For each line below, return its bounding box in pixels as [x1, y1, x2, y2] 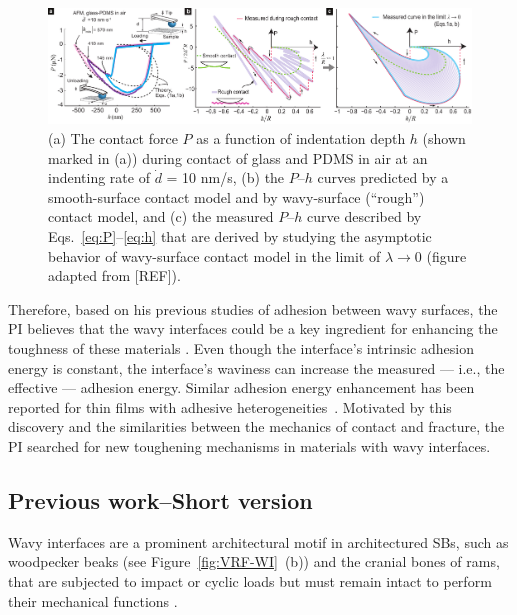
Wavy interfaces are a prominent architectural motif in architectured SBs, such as [8, 531, 509, 552]
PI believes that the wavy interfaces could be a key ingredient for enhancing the [8, 318, 498, 339]
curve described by [307, 206, 422, 227]
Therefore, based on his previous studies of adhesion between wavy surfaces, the [8, 298, 498, 319]
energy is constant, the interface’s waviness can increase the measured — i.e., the [8, 357, 505, 378]
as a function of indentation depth [196, 128, 406, 149]
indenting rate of [48, 167, 150, 188]
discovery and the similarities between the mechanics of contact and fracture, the [8, 416, 505, 437]
